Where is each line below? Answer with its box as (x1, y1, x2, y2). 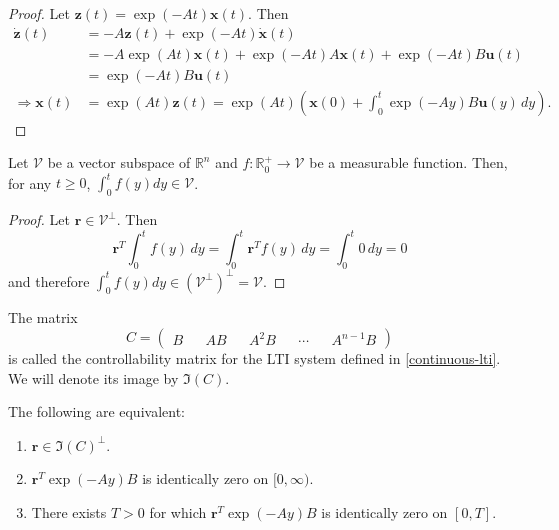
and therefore (8, 270, 90, 291)
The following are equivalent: (8, 401, 185, 422)
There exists (31, 501, 107, 522)
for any (8, 172, 52, 193)
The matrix (8, 307, 78, 328)
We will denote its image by (8, 367, 179, 388)
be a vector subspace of (47, 152, 191, 173)
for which (149, 501, 207, 522)
